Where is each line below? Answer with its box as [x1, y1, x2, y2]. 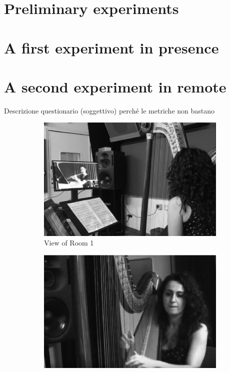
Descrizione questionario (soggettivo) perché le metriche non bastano [4, 105, 215, 115]
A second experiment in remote [4, 76, 226, 96]
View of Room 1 [44, 237, 94, 248]
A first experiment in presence [4, 37, 219, 57]
